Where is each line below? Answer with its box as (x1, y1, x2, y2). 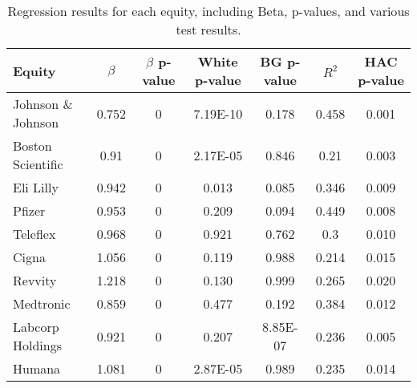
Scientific (13, 155, 63, 173)
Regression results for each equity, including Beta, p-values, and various (7, 2, 410, 20)
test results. (176, 20, 241, 38)
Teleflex (13, 224, 56, 243)
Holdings (13, 336, 62, 354)
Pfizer (13, 201, 46, 220)
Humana (13, 359, 61, 378)
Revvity (13, 271, 57, 289)
